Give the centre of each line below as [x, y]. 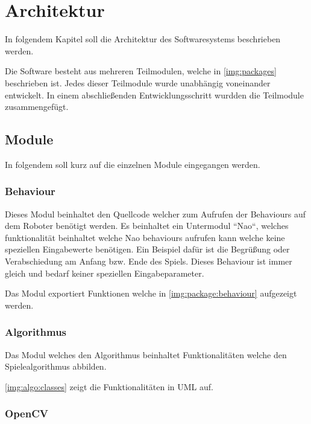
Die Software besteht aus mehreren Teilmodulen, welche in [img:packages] [141, 71]
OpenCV [27, 413]
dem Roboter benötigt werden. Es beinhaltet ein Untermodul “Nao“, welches [147, 226]
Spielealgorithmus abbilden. [56, 366]
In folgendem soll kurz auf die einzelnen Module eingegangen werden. [133, 164]
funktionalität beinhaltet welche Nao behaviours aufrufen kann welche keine [145, 237]
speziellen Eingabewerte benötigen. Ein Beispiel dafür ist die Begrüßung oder [147, 249]
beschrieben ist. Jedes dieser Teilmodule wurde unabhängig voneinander [138, 82]
